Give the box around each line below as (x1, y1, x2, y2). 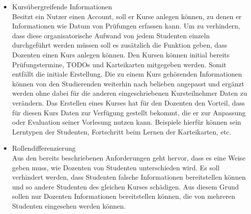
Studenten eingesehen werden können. (12, 200, 126, 211)
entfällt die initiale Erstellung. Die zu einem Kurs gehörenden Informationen (12, 69, 242, 79)
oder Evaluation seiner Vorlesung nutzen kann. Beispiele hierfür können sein (12, 117, 241, 127)
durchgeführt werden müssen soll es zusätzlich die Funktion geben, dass (12, 40, 227, 50)
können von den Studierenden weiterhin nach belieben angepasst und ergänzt (12, 78, 245, 88)
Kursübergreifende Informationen (12, 1, 112, 11)
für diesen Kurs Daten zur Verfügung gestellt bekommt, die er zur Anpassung (12, 107, 246, 117)
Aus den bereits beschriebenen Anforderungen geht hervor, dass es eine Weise (12, 152, 246, 162)
